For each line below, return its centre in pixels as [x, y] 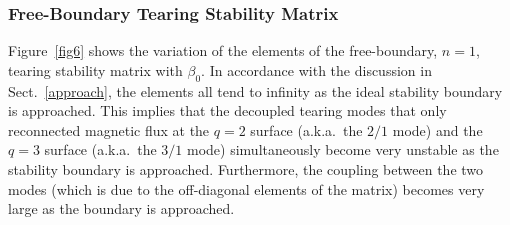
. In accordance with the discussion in [316, 69]
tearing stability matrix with [95, 69]
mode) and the [437, 129]
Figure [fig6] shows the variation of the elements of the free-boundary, [223, 50]
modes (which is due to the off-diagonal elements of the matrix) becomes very [246, 188]
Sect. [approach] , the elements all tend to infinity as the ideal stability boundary [255, 90]
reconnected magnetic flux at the [109, 129]
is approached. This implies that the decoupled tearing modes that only [227, 110]
